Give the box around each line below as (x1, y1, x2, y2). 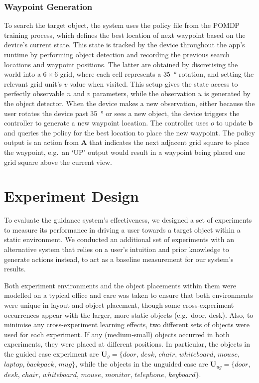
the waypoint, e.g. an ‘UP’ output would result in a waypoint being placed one (4, 146, 246, 157)
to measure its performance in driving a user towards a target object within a (4, 224, 241, 235)
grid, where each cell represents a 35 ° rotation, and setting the (60, 69, 254, 79)
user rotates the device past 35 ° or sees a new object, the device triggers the (4, 108, 240, 118)
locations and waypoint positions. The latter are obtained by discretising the (4, 59, 238, 69)
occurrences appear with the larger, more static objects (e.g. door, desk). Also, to (4, 309, 254, 320)
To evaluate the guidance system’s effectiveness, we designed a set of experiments (4, 215, 252, 225)
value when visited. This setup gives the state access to (70, 78, 238, 89)
